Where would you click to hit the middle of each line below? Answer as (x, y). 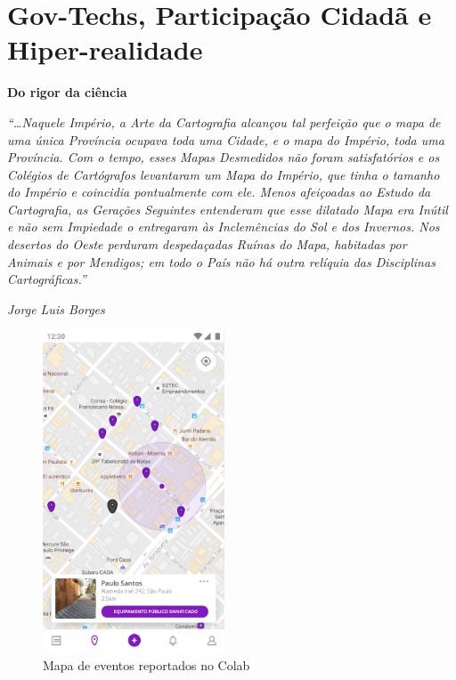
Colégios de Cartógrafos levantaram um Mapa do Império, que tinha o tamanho (224, 174)
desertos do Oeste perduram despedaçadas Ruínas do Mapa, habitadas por (207, 244)
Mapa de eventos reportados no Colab (147, 664)
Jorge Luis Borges (56, 308)
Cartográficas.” (47, 279)
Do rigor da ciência (67, 92)
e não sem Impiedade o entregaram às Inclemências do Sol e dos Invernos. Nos (224, 227)
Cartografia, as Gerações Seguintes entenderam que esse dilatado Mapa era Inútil (228, 209)
